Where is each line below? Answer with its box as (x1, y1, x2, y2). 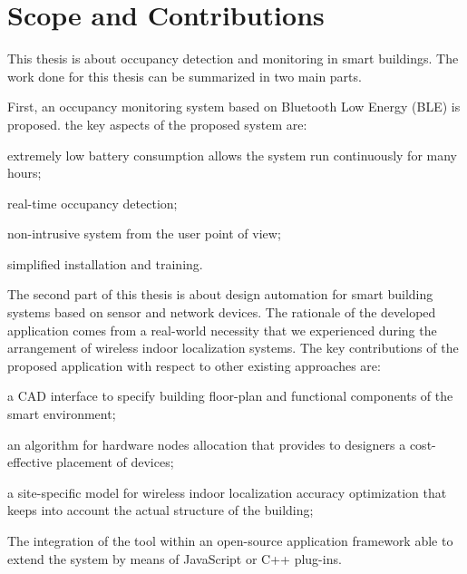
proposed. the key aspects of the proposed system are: (7, 114, 307, 133)
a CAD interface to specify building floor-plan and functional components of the (7, 386, 453, 405)
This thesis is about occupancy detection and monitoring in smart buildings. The (7, 49, 459, 68)
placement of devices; (56, 452, 174, 472)
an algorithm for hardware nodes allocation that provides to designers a (7, 434, 406, 453)
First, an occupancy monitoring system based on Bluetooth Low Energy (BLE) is (7, 97, 461, 116)
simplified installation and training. (7, 254, 203, 273)
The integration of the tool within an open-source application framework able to (7, 531, 453, 550)
